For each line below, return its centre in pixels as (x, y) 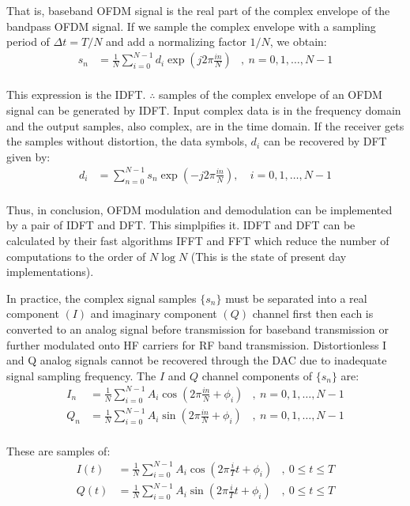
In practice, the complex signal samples (102, 298)
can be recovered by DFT (325, 141)
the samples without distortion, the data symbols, (127, 141)
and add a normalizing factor (176, 42)
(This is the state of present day (269, 256)
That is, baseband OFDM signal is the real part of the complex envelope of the (198, 10)
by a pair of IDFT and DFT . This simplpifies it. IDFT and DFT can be (181, 225)
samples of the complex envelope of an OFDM (271, 94)
